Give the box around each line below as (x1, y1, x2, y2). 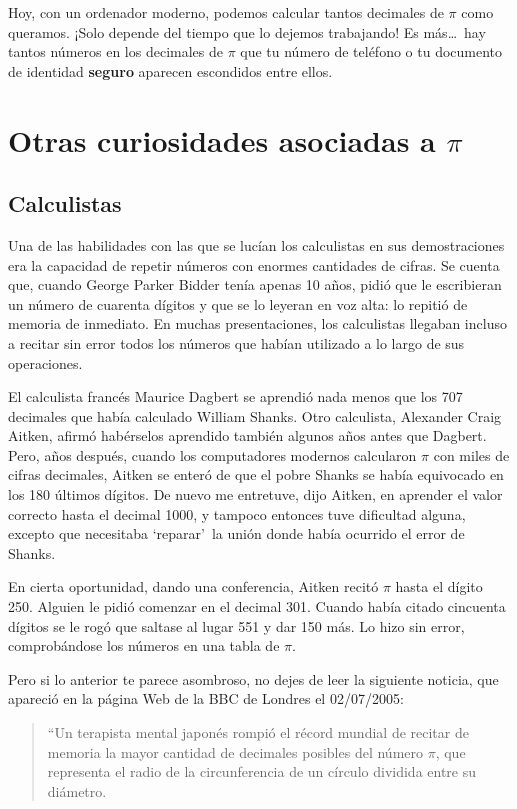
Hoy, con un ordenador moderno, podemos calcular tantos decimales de (8, 2, 444, 22)
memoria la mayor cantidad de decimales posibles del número (47, 741, 423, 762)
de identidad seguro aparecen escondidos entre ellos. (8, 60, 333, 81)
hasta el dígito (395, 576, 483, 597)
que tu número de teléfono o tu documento (240, 41, 503, 62)
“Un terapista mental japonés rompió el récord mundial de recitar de (47, 722, 469, 743)
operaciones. (8, 352, 83, 373)
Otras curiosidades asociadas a (8, 119, 436, 160)
